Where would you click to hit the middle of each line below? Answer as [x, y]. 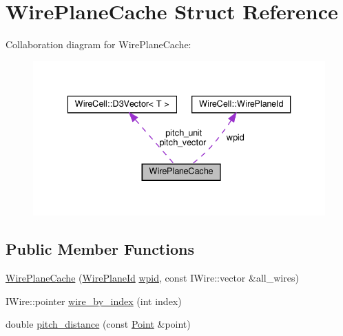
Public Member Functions [100, 249]
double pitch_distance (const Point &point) [98, 324]
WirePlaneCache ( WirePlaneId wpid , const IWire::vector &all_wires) [152, 278]
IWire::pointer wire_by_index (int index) [94, 301]
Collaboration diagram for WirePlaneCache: [98, 44]
